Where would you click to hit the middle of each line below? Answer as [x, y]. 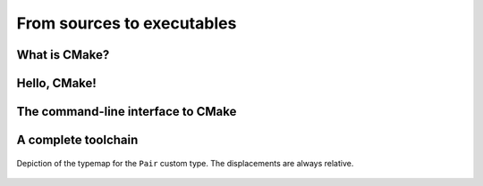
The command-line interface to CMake [127, 112]
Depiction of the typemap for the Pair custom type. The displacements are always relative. [185, 163]
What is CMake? [63, 55]
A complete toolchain [77, 140]
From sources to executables [127, 23]
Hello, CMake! [57, 83]
